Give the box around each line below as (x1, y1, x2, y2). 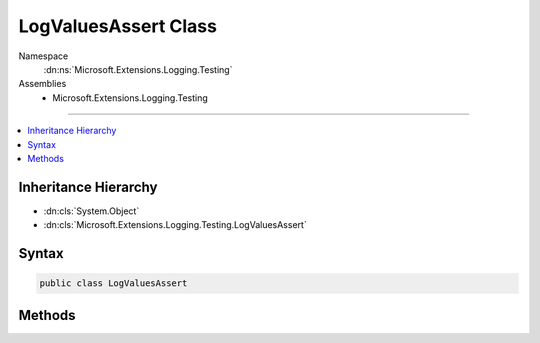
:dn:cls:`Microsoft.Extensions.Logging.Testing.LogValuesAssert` (43, 219, 307, 231)
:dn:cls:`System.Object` (43, 205, 140, 217)
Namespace (18, 50, 69, 62)
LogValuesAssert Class (18, 15, 217, 37)
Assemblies (18, 78, 67, 90)
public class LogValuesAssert (39, 278, 188, 289)
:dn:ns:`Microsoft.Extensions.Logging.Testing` (43, 63, 233, 75)
